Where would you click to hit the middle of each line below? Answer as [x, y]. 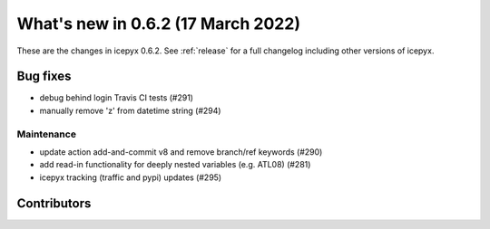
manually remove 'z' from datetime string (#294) [130, 110]
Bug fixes [44, 76]
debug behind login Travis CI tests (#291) [117, 98]
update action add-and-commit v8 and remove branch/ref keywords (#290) [181, 152]
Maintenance [47, 134]
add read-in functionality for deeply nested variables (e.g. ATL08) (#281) [175, 165]
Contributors [54, 203]
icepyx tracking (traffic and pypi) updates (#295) [131, 177]
